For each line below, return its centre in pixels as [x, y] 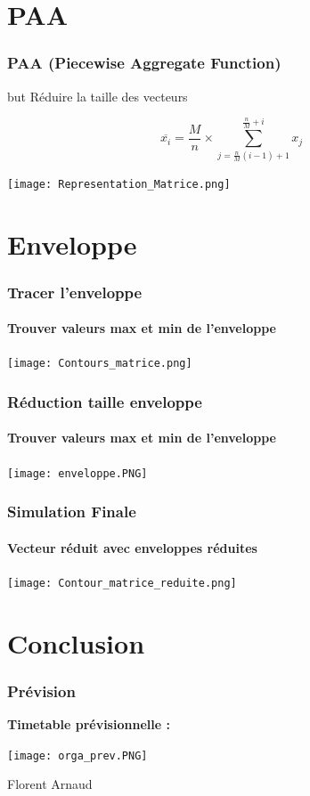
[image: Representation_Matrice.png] [119, 184]
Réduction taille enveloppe [105, 401]
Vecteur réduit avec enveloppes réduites [132, 547]
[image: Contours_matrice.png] [100, 364]
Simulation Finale [72, 512]
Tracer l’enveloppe [75, 292]
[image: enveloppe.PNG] [77, 473]
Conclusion [76, 642]
